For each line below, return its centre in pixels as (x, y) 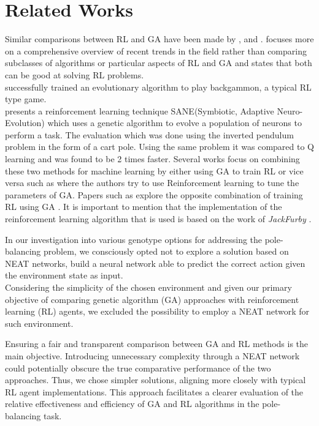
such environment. (39, 323)
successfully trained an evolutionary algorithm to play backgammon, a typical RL (158, 87)
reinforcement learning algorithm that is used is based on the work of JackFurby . (158, 219)
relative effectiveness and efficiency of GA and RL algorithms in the (132, 404)
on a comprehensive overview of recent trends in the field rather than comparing (156, 50)
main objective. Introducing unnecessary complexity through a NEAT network (152, 355)
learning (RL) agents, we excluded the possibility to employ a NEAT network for (157, 311)
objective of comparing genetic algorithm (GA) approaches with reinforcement (152, 299)
